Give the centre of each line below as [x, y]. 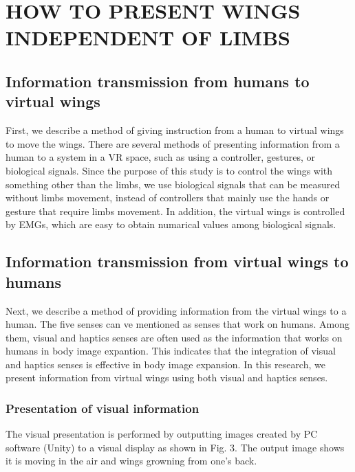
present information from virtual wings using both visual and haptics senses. [167, 378]
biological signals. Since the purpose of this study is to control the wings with [169, 170]
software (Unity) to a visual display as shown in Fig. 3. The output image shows [175, 447]
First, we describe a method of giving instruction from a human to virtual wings [175, 130]
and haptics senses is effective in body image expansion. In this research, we [165, 364]
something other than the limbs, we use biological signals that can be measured [173, 184]
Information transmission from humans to [158, 81]
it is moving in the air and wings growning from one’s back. [131, 461]
